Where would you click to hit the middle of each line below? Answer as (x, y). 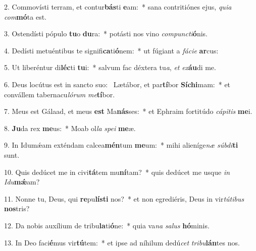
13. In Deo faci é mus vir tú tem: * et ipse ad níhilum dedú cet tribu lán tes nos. (122, 242)
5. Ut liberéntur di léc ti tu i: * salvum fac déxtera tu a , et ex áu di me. (110, 67)
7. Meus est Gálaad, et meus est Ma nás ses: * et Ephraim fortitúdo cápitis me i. (128, 111)
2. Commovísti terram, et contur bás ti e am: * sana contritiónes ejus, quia (118, 7)
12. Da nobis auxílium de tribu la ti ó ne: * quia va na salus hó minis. (107, 225)
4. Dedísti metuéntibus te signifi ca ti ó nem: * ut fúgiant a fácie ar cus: (111, 50)
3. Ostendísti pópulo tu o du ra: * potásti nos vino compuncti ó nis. (106, 34)
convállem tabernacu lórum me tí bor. (60, 94)
